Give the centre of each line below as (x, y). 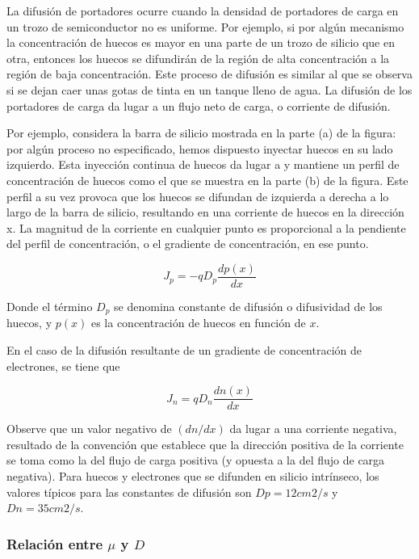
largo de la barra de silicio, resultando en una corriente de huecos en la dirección (205, 212)
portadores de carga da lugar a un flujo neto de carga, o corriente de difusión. (199, 105)
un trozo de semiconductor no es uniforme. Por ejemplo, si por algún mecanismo (205, 26)
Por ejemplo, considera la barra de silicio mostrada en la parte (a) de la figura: (201, 133)
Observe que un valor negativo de (89, 429)
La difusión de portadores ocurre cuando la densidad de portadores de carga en (203, 11)
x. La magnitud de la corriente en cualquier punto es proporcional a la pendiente (206, 227)
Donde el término (50, 306)
